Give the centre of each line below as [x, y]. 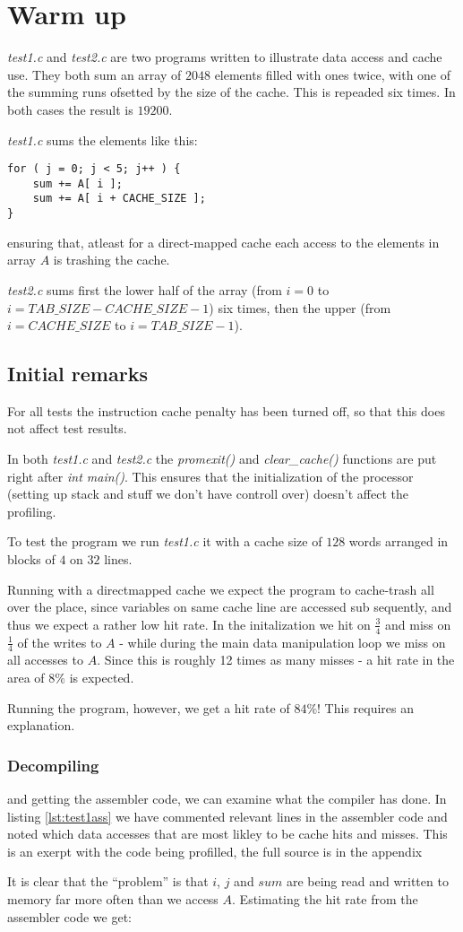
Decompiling [53, 765]
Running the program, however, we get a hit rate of [149, 707]
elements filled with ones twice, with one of [333, 74]
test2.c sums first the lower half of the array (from [145, 289]
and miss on [418, 624]
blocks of [31, 559]
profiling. [32, 511]
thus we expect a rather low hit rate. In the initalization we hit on [189, 624]
